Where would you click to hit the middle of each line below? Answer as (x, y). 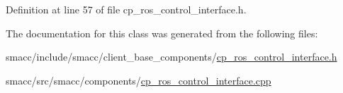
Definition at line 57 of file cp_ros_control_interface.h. (126, 9)
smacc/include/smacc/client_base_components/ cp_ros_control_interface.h (171, 57)
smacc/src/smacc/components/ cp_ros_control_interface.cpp (139, 80)
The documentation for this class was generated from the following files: (162, 33)
